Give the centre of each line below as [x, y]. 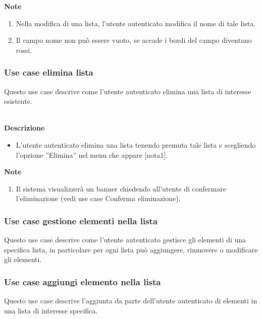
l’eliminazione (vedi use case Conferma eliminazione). [98, 198]
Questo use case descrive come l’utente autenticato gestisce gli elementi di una [125, 240]
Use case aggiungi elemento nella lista [83, 281]
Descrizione [24, 128]
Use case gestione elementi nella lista [81, 220]
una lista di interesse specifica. [51, 310]
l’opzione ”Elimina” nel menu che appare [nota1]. [92, 154]
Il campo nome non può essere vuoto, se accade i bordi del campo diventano [134, 40]
